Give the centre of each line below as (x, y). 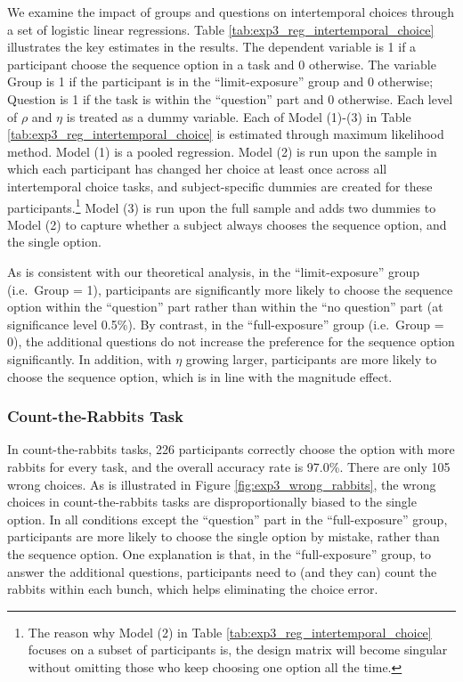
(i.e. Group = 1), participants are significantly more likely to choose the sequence (230, 289)
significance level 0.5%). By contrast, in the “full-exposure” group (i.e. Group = (226, 324)
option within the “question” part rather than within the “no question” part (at (225, 307)
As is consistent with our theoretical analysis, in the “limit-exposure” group (214, 271)
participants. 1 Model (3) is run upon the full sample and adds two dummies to (222, 206)
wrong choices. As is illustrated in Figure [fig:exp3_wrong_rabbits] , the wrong (222, 484)
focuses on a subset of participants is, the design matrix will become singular (238, 650)
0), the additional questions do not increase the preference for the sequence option (231, 341)
